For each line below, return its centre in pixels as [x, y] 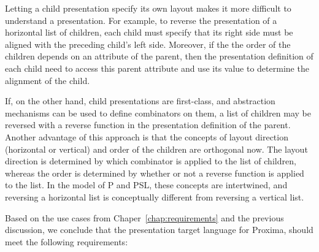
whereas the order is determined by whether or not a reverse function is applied [155, 173]
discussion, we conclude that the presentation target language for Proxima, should [159, 230]
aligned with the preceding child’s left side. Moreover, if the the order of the [148, 44]
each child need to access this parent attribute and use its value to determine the [157, 68]
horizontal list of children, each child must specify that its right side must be [149, 32]
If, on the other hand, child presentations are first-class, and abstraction [140, 101]
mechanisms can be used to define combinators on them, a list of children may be [158, 113]
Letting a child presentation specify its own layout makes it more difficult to [148, 8]
